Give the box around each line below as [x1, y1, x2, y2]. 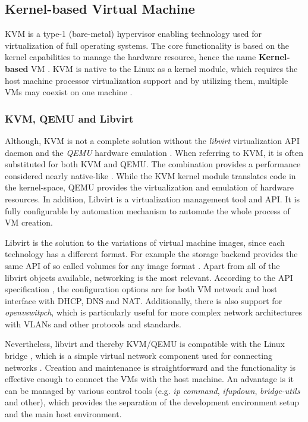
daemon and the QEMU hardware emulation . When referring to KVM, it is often [5, 146, 304, 158]
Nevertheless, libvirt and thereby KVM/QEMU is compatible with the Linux [5, 337, 285, 350]
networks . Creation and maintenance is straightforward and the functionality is [5, 361, 296, 373]
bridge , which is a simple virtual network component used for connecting [5, 349, 272, 362]
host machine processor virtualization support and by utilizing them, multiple [5, 74, 288, 86]
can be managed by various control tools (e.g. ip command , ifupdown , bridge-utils [5, 384, 300, 396]
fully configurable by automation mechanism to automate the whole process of [5, 204, 290, 217]
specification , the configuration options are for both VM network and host [5, 283, 278, 295]
